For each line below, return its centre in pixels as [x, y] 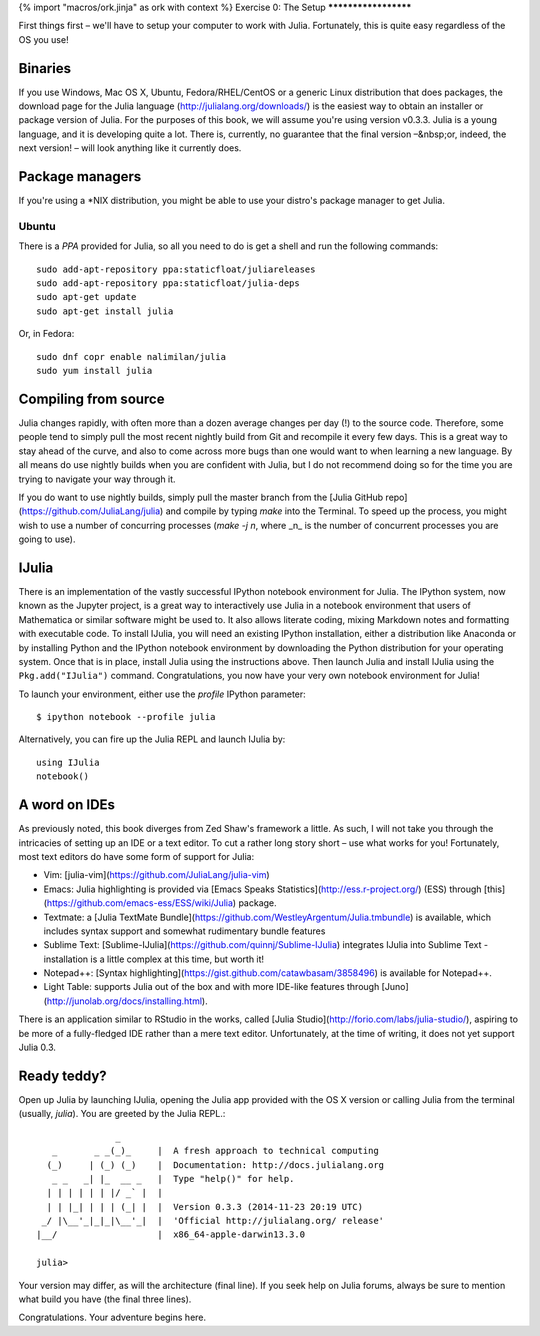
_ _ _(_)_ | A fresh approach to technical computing [215, 1151]
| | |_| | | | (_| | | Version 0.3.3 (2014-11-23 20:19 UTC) [205, 1206]
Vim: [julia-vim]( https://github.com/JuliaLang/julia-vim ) [156, 875]
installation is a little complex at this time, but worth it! [154, 959]
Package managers [80, 176]
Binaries [45, 68]
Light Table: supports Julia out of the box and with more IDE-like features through [211, 987]
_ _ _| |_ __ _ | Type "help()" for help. [173, 1178]
